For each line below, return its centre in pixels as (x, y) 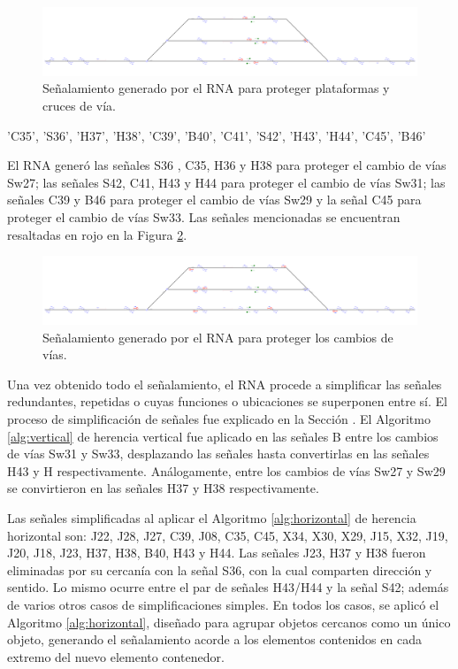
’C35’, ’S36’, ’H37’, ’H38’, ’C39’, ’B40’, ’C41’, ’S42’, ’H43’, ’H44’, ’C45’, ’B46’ (217, 135)
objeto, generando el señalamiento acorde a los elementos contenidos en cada (214, 639)
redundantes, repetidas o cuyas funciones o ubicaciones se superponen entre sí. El (227, 401)
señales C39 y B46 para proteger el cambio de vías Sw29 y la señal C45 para (214, 200)
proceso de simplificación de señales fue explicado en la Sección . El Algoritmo (219, 419)
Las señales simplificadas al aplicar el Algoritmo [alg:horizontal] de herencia (212, 517)
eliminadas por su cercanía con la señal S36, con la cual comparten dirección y (220, 569)
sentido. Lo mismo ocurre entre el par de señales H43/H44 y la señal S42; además (228, 587)
